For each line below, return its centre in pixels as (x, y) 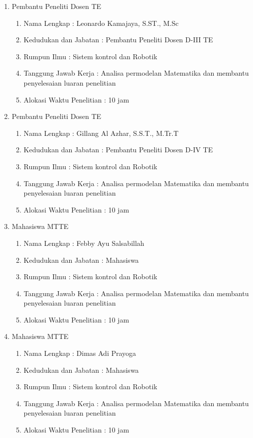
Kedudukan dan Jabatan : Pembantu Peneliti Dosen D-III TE (118, 40)
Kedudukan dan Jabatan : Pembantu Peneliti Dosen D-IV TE (118, 150)
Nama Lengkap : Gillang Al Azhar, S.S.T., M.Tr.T (101, 133)
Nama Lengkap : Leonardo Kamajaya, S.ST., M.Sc (101, 23)
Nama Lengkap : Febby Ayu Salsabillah (84, 243)
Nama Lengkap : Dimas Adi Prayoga (80, 353)
